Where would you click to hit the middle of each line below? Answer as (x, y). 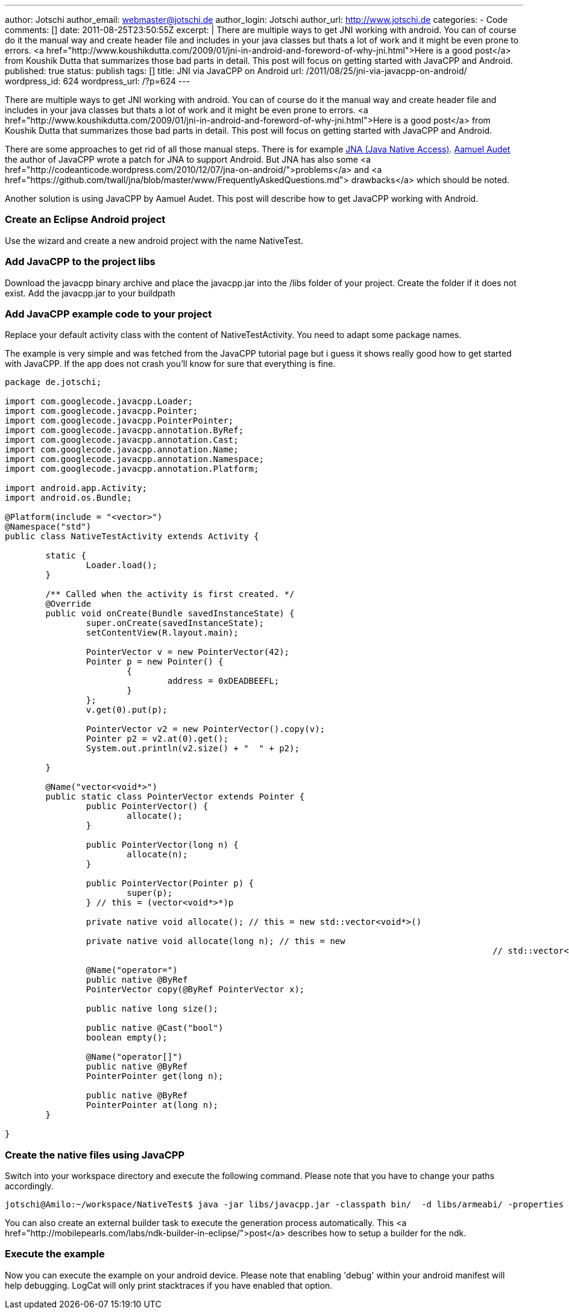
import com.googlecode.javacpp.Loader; (99, 402)
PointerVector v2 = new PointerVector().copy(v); (206, 729)
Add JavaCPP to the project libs (80, 262)
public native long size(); (152, 1009)
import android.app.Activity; (76, 488)
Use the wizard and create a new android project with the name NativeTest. (154, 240)
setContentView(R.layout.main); (162, 633)
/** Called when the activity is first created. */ (170, 594)
